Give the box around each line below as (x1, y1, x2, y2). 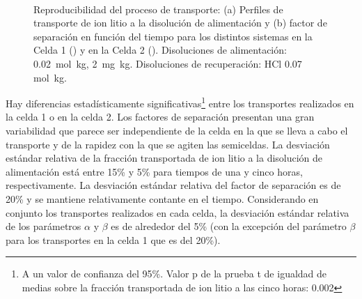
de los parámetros (6, 219, 81, 233)
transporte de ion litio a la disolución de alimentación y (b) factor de (33, 15, 327, 30)
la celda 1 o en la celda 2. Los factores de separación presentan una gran (6, 109, 315, 124)
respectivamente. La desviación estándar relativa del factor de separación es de (6, 178, 341, 192)
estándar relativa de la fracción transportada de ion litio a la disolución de (6, 151, 323, 165)
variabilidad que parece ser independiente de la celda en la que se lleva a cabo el (6, 123, 348, 137)
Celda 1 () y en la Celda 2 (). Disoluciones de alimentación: (33, 43, 287, 57)
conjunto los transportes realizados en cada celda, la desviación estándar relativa (6, 205, 349, 220)
